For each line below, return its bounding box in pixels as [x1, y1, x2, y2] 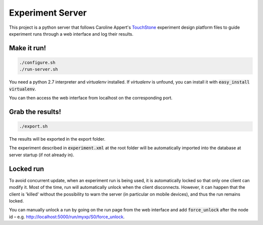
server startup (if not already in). [9, 152, 75, 158]
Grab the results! [9, 107, 61, 116]
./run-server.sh [19, 66, 58, 72]
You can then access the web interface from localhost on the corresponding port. [9, 95, 173, 101]
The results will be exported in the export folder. [9, 136, 106, 142]
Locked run [9, 164, 44, 173]
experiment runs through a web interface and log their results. [9, 31, 134, 37]
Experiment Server [9, 7, 87, 18]
